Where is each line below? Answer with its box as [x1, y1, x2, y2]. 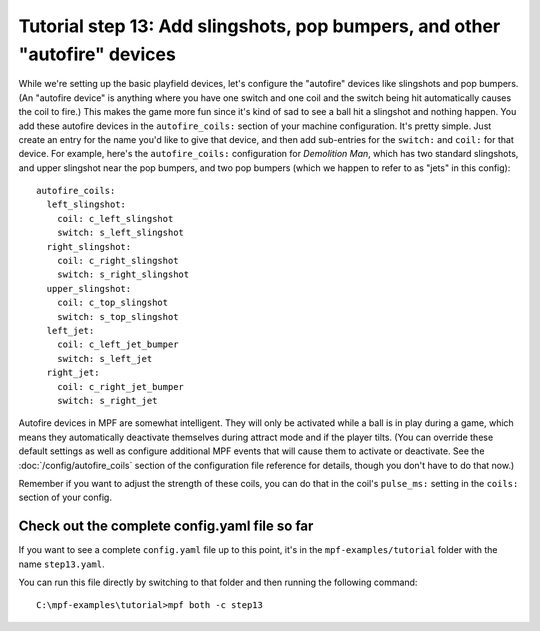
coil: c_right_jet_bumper [56, 381, 185, 392]
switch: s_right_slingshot [56, 269, 190, 280]
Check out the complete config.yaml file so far [18, 518, 314, 535]
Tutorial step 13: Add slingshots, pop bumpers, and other [18, 15, 501, 37]
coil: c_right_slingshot [56, 255, 179, 267]
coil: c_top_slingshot [56, 297, 169, 309]
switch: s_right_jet [56, 395, 158, 406]
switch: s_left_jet [56, 353, 153, 364]
